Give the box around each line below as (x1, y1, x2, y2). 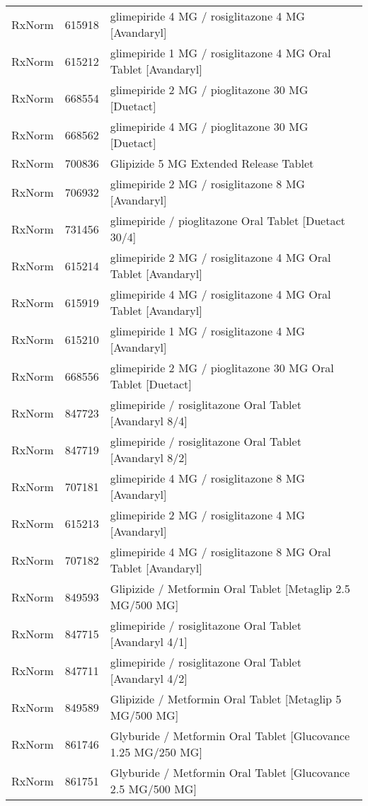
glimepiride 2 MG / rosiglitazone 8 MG (110, 175, 305, 192)
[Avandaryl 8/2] (110, 449, 188, 466)
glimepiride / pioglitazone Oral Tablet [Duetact (110, 212, 345, 229)
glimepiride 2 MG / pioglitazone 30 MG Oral (110, 359, 334, 376)
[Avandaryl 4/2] (110, 670, 188, 686)
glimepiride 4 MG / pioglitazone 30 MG (110, 118, 309, 134)
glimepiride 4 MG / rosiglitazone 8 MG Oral (110, 543, 331, 560)
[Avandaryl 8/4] (110, 413, 188, 429)
